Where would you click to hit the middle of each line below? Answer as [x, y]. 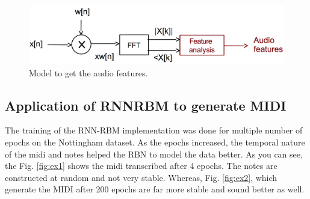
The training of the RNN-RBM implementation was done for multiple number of [154, 130]
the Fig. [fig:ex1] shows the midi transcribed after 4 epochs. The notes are [141, 166]
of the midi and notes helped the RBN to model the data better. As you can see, [154, 154]
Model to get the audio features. [88, 72]
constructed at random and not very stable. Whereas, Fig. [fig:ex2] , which [141, 177]
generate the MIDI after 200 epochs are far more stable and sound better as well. [155, 189]
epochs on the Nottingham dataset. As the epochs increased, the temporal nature [155, 142]
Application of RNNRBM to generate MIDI [146, 105]
